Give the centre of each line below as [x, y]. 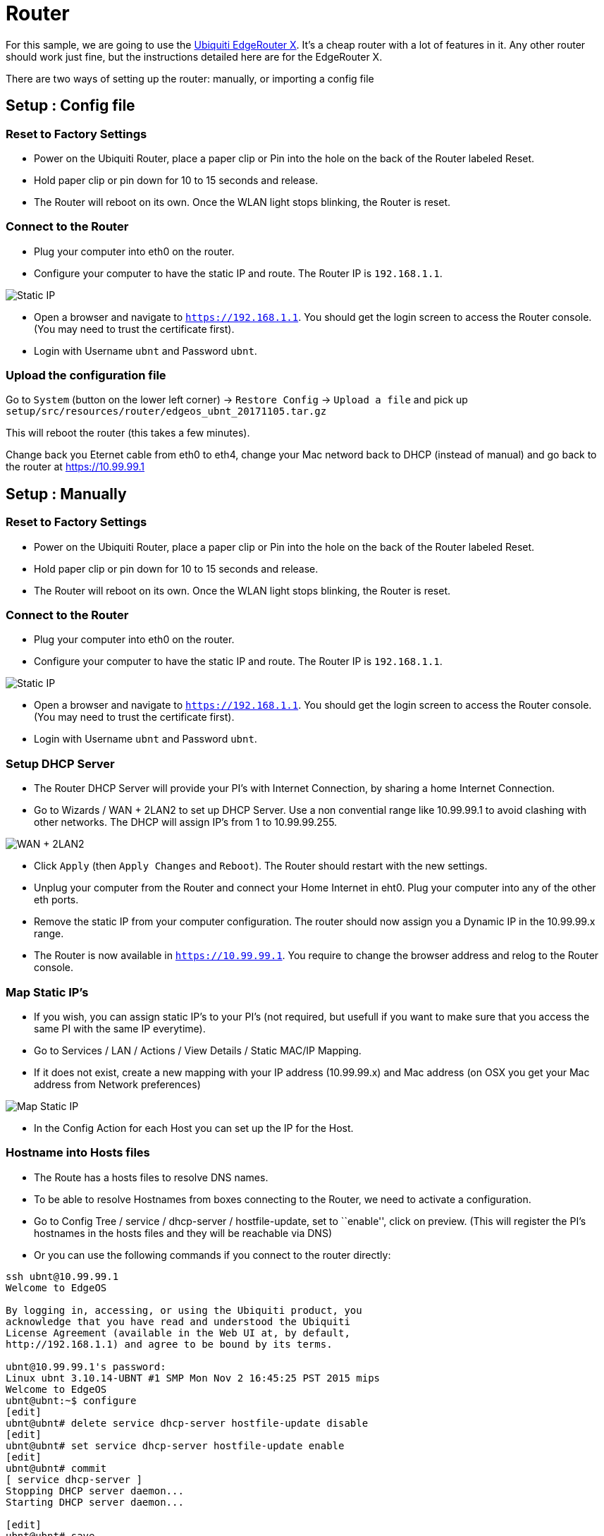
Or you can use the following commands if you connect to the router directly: [212, 1255]
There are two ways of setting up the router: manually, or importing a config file [190, 78]
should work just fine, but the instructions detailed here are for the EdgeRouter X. [194, 56]
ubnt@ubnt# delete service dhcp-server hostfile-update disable [187, 1423]
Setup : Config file [70, 106]
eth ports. [56, 900]
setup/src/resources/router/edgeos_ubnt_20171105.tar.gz [166, 412]
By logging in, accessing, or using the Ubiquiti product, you [184, 1310]
